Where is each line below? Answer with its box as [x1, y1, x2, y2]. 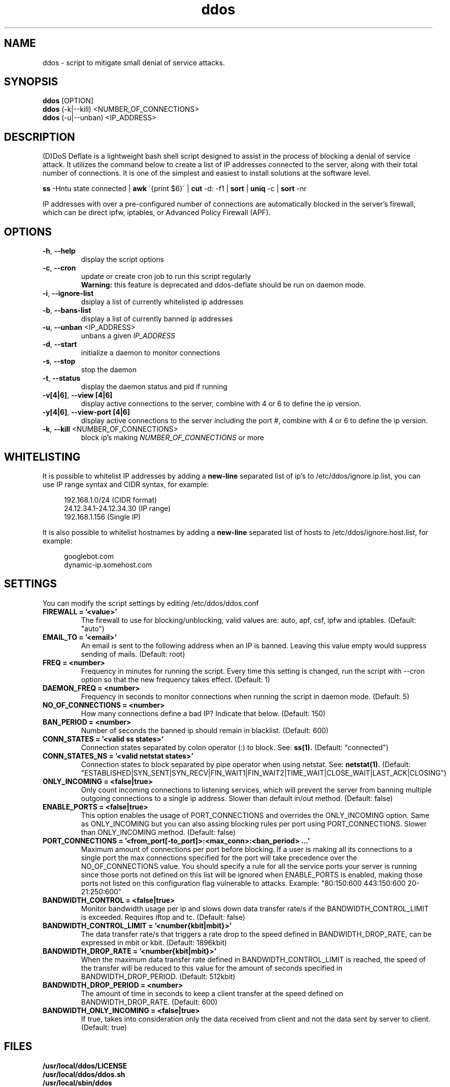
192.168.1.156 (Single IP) [64, 512, 141, 521]
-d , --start [42, 340, 77, 349]
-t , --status [42, 374, 81, 383]
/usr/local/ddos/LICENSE [42, 1061, 127, 1070]
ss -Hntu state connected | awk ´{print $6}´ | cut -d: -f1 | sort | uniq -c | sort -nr [42, 184, 306, 193]
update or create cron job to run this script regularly [81, 272, 251, 281]
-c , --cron [42, 264, 76, 272]
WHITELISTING [4, 450, 81, 463]
